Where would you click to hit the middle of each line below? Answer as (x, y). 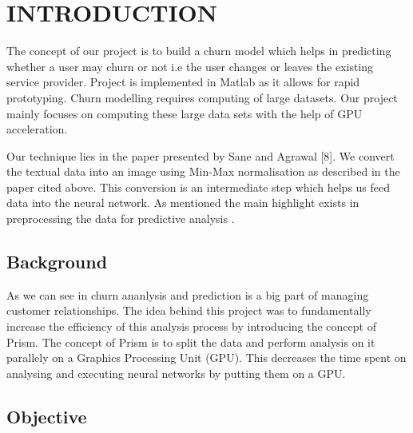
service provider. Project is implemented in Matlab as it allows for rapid (183, 82)
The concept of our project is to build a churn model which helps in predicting (199, 51)
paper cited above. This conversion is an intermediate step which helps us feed (199, 187)
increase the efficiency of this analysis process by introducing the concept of (191, 326)
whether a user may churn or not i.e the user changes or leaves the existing (190, 66)
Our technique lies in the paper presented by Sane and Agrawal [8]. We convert (201, 155)
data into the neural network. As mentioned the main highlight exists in (183, 203)
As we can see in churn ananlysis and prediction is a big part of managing (188, 294)
